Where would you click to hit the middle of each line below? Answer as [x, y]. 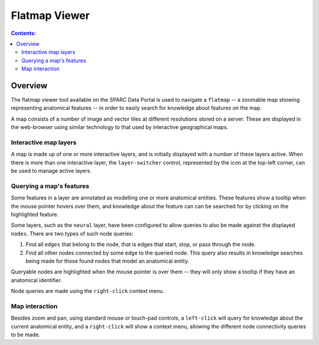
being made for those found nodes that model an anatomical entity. [108, 261]
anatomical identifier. [36, 280]
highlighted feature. [35, 215]
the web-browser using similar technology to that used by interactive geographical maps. [120, 127]
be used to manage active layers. [51, 171]
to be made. [26, 335]
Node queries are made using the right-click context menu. [88, 291]
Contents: [24, 33]
